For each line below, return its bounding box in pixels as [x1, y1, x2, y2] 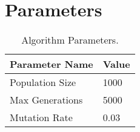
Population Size [10, 75, 76, 90]
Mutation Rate [10, 110, 73, 125]
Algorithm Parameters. [21, 33, 119, 47]
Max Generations [10, 93, 83, 107]
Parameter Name [10, 57, 93, 71]
